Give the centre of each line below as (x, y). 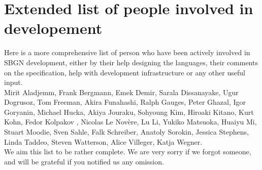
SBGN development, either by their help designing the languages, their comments (131, 62)
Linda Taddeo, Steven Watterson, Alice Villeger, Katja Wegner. (103, 141)
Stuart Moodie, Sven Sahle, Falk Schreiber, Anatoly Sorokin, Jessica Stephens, (126, 132)
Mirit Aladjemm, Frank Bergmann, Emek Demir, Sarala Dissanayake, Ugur (121, 92)
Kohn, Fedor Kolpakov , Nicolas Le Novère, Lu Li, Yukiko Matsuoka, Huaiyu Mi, (130, 122)
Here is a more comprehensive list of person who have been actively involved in (127, 52)
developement (53, 28)
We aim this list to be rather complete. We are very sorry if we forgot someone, (128, 152)
